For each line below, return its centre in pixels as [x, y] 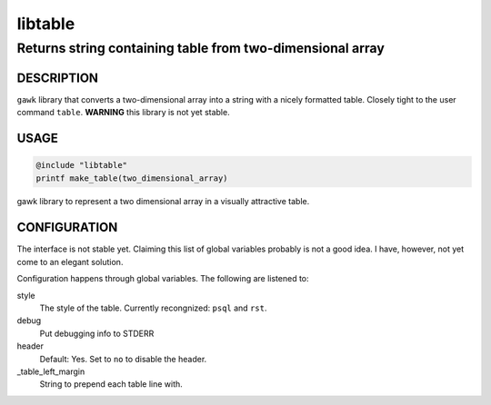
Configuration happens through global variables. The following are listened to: [163, 279]
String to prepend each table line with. [111, 384]
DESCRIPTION [58, 78]
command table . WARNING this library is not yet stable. [124, 113]
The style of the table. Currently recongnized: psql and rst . [153, 308]
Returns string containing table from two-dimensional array [201, 48]
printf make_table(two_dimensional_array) [132, 178]
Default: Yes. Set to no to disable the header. [123, 359]
